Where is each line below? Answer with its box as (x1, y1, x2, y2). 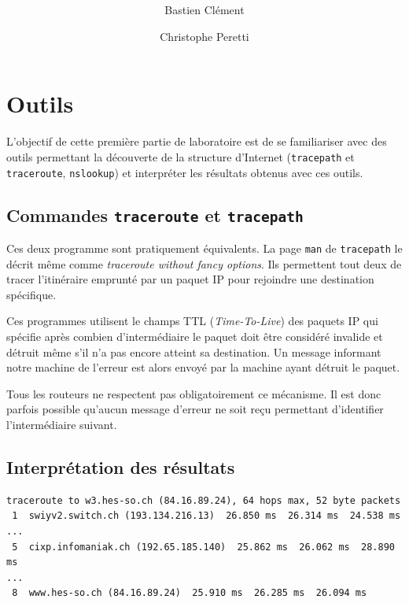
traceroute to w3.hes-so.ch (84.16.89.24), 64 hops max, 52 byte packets (6, 494, 401, 506)
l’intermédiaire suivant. (6, 416, 117, 432)
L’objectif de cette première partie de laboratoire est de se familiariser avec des (6, 133, 387, 150)
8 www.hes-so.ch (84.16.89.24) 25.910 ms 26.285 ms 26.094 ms (12, 587, 367, 599)
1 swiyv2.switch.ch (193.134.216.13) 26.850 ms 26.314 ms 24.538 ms (12, 510, 401, 522)
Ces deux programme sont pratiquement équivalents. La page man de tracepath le (6, 239, 403, 256)
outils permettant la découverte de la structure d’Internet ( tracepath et (6, 148, 355, 165)
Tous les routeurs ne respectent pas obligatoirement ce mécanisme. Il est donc (6, 385, 381, 401)
